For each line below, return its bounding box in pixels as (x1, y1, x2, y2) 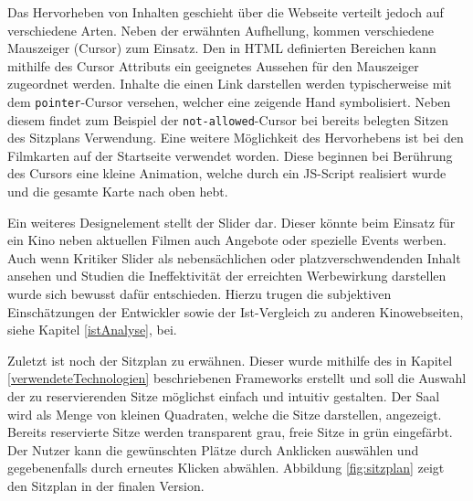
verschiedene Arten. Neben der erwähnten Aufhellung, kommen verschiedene (7, 20, 434, 39)
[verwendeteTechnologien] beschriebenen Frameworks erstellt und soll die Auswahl (7, 368, 467, 388)
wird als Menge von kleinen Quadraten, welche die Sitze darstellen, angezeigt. (7, 404, 442, 423)
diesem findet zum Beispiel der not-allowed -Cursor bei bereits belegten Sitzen (7, 110, 449, 129)
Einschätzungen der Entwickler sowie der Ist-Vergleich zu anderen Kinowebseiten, (7, 302, 464, 321)
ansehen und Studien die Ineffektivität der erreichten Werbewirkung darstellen (7, 266, 447, 285)
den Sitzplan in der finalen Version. (7, 475, 205, 495)
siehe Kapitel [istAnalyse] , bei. (7, 320, 177, 339)
